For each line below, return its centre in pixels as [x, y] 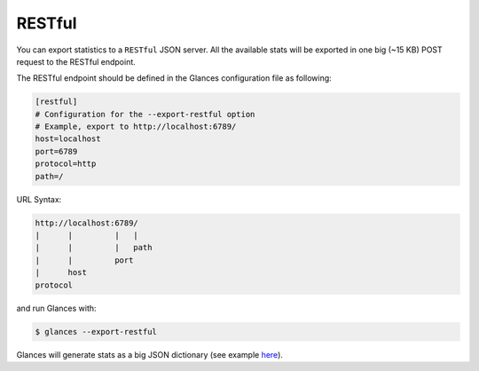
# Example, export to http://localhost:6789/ [136, 127]
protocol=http [66, 164]
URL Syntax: [39, 199]
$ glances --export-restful [96, 332]
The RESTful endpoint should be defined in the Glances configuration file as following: [174, 78]
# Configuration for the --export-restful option [145, 114]
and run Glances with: [56, 308]
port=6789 [56, 151]
